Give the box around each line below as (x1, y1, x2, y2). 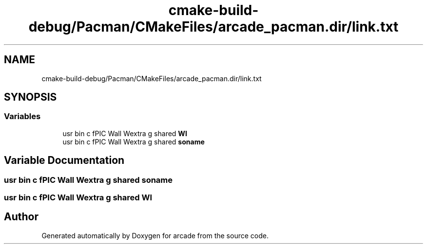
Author (4, 211, 39, 223)
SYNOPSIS (4, 91, 57, 104)
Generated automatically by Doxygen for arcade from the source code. (41, 231, 269, 240)
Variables (4, 111, 41, 122)
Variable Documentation (4, 154, 125, 167)
